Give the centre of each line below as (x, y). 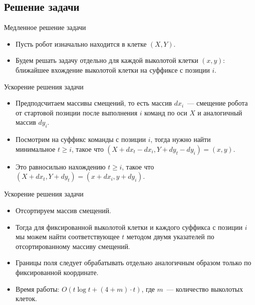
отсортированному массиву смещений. (73, 246)
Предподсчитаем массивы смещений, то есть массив (94, 103)
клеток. (26, 298)
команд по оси (166, 112)
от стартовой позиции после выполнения (76, 112)
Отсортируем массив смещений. (63, 210)
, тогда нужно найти (181, 139)
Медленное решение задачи (45, 27)
